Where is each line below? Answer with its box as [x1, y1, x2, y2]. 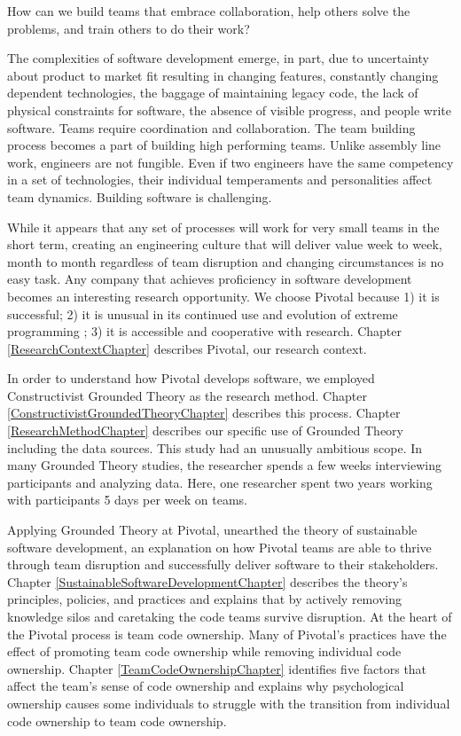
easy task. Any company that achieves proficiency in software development [7, 270, 412, 288]
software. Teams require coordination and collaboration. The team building [7, 118, 416, 137]
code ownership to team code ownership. [7, 711, 227, 730]
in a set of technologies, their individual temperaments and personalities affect [7, 170, 433, 189]
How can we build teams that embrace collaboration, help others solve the [7, 2, 410, 20]
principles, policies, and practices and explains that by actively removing [7, 590, 402, 608]
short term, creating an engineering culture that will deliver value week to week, [7, 235, 442, 254]
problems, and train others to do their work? [7, 19, 250, 37]
